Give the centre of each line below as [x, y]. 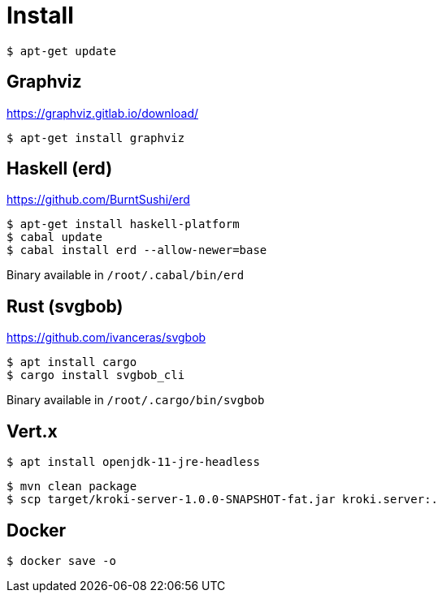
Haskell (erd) [60, 169]
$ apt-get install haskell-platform [123, 224]
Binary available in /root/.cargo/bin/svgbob [136, 400]
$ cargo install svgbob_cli [96, 375]
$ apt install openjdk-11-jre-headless [133, 462]
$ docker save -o [61, 560]
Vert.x [32, 431]
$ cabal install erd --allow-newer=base [137, 250]
